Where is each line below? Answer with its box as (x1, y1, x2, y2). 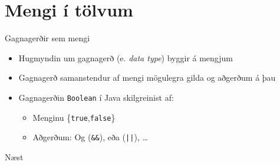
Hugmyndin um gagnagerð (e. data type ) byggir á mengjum (18, 51, 233, 64)
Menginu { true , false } (32, 111, 116, 123)
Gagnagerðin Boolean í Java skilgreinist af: (18, 91, 174, 103)
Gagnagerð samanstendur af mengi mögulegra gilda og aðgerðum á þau (18, 71, 276, 84)
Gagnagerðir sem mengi (5, 32, 90, 44)
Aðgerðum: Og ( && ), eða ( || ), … (32, 131, 148, 143)
